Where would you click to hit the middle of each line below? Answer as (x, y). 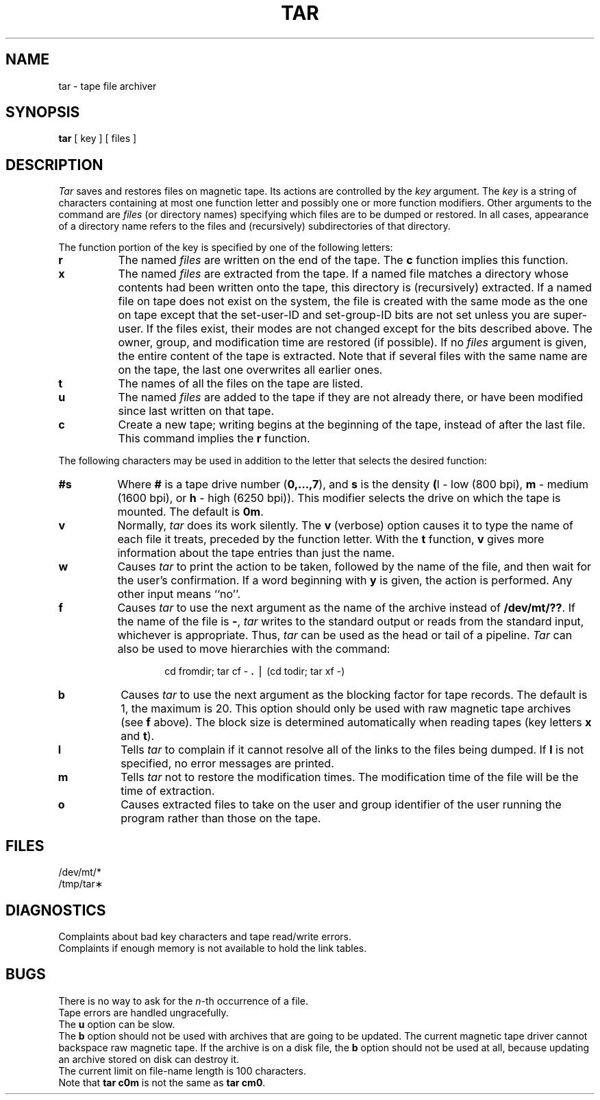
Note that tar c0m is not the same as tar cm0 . (162, 1082)
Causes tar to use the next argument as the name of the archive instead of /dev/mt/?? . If (346, 608)
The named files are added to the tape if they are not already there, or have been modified (351, 397)
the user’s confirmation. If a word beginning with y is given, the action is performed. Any (345, 581)
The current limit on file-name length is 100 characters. (182, 1071)
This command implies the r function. (214, 439)
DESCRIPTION (54, 165)
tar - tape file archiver (108, 86)
